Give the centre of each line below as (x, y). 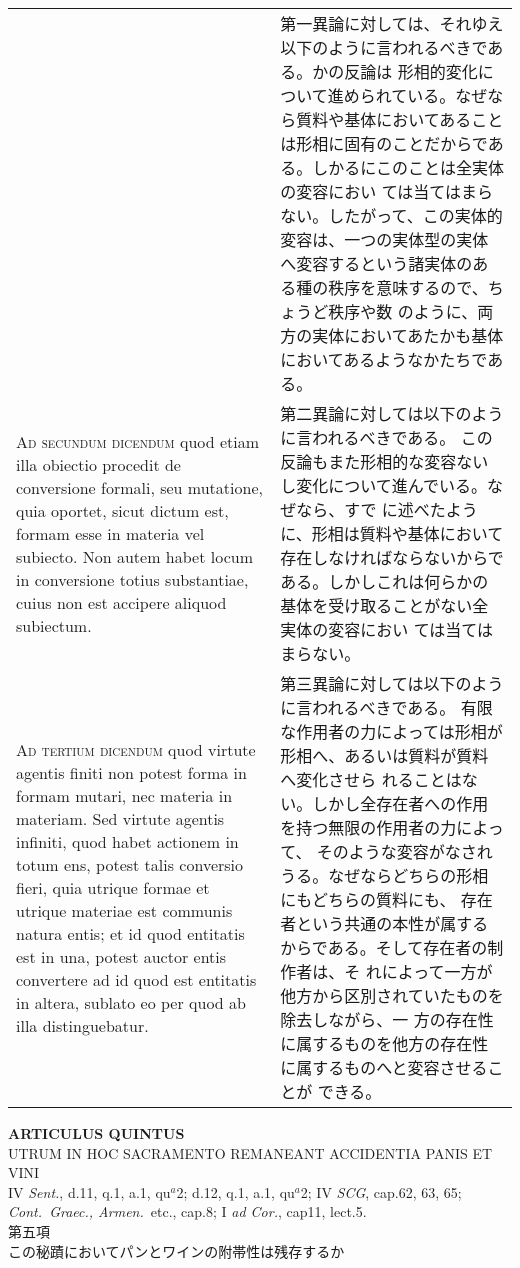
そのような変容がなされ (404, 851)
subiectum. (54, 625)
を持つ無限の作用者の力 (368, 827)
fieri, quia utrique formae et (113, 887)
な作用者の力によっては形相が (391, 731)
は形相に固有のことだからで (384, 143)
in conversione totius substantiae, (132, 579)
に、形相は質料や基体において (392, 533)
